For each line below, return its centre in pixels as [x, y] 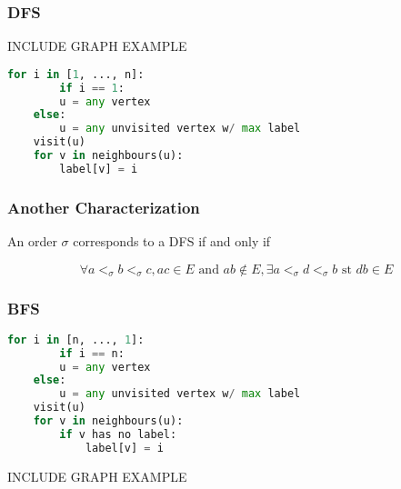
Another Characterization [104, 207]
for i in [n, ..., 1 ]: [76, 339]
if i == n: [92, 353]
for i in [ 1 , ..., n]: [76, 74]
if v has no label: [118, 434]
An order [32, 241]
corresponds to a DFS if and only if [172, 241]
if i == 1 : [92, 88]
